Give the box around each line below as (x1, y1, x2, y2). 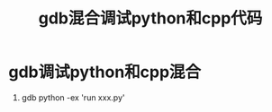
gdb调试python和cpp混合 (8, 62, 202, 82)
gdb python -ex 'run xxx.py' (21, 91, 125, 103)
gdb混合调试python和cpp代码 (38, 8, 263, 29)
